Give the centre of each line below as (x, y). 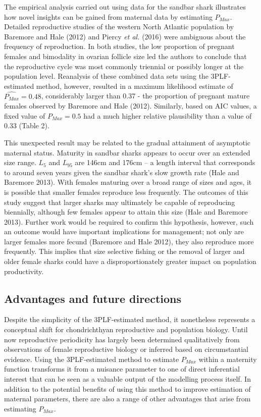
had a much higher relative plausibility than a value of (168, 115)
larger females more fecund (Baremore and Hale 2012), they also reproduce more (129, 241)
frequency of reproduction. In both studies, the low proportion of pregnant (119, 46)
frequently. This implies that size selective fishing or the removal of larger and (124, 251)
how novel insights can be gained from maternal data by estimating (108, 16)
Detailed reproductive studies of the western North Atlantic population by (119, 27)
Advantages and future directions (93, 298)
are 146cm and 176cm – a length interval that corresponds (165, 162)
